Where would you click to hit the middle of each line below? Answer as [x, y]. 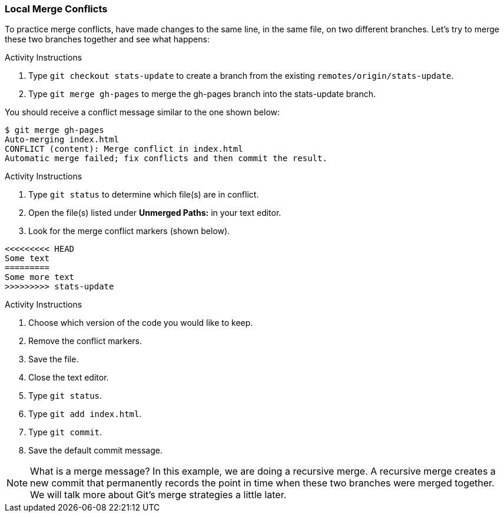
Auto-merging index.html [62, 140]
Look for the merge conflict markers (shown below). [129, 231]
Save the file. [54, 359]
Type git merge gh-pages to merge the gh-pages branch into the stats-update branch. [202, 94]
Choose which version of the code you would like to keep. [141, 323]
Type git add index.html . [85, 414]
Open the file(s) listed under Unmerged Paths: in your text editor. [155, 213]
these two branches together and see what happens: [107, 39]
